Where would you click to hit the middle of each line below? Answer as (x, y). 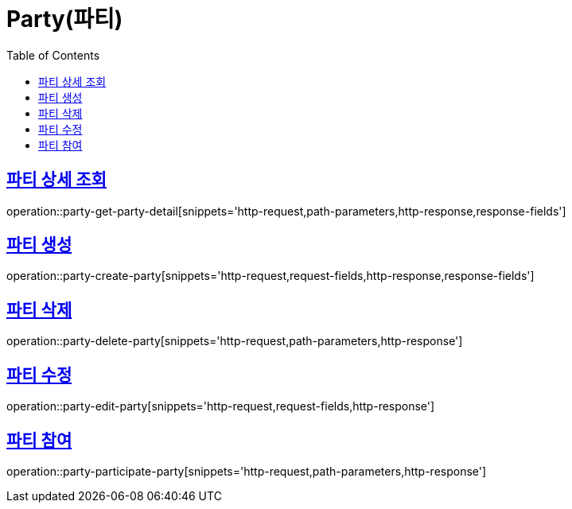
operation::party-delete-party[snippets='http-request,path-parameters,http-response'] (235, 341)
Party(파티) (65, 19)
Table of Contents (53, 55)
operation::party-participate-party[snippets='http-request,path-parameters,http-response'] (247, 471)
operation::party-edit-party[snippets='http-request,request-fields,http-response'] (221, 406)
